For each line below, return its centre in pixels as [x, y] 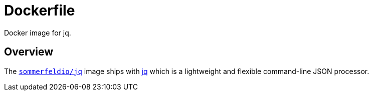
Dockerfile [40, 10]
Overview [29, 52]
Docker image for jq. [38, 32]
